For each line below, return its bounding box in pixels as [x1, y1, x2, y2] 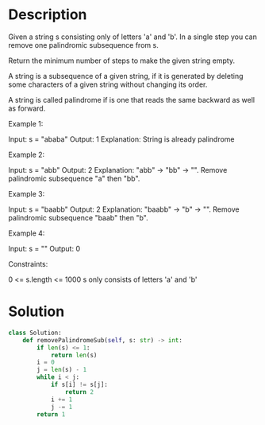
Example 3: [8, 189, 45, 198]
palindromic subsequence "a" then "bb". [8, 174, 140, 183]
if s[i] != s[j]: [50, 380, 109, 388]
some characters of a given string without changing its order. [8, 80, 208, 89]
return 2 [64, 388, 94, 396]
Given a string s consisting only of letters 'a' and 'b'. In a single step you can [8, 32, 258, 41]
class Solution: [8, 329, 62, 337]
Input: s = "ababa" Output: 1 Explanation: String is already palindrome [8, 134, 235, 144]
